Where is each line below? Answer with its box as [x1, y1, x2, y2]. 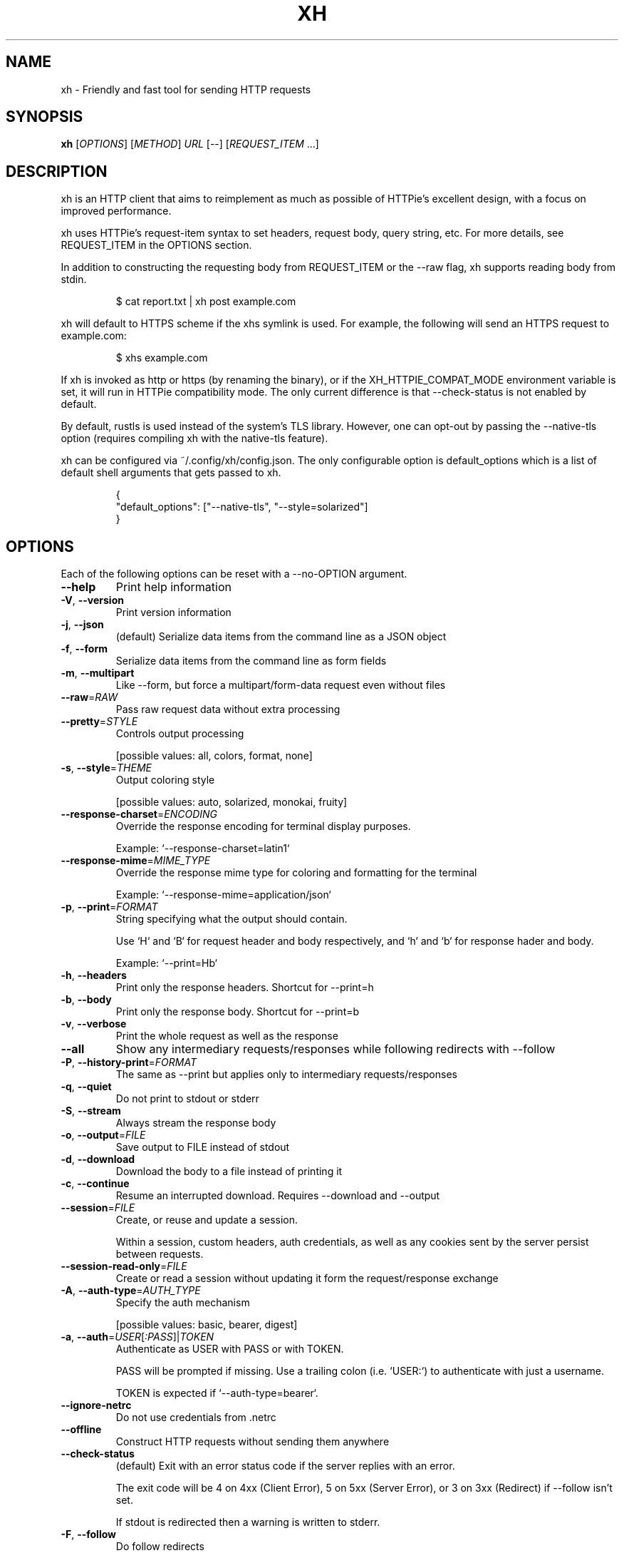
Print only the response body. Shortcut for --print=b [115, 1005, 360, 1018]
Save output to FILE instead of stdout [115, 1141, 290, 1154]
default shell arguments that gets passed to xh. [61, 466, 281, 479]
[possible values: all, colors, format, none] [115, 749, 313, 762]
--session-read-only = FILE [61, 1260, 187, 1273]
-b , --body [61, 993, 112, 1006]
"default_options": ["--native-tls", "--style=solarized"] [115, 501, 368, 513]
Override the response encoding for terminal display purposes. [115, 820, 411, 833]
